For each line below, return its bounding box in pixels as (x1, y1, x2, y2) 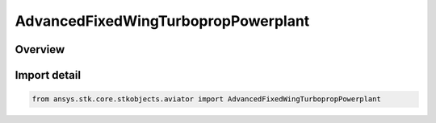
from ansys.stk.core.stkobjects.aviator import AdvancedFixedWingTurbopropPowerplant (31, 95, 381, 104)
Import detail (15, 68, 81, 82)
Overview (15, 43, 65, 56)
